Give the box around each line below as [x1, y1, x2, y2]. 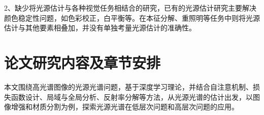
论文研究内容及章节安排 [4, 52, 161, 72]
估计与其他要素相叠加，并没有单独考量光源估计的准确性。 [4, 22, 196, 33]
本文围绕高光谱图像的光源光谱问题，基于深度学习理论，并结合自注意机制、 [4, 81, 253, 92]
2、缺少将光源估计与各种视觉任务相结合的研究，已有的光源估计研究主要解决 [4, 3, 256, 13]
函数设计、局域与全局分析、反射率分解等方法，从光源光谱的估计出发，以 [11, 91, 253, 102]
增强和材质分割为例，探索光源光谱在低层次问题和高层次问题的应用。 [11, 101, 239, 112]
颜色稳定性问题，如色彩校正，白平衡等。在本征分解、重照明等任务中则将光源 [4, 12, 260, 23]
